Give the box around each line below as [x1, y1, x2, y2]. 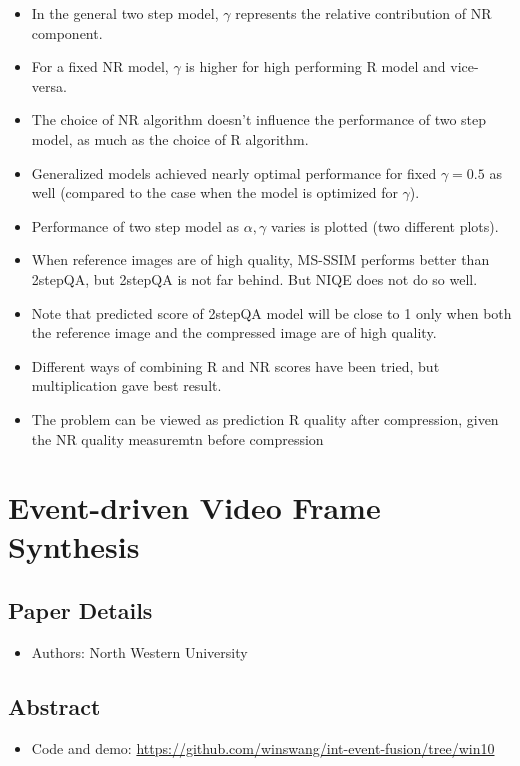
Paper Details [8, 595, 153, 626]
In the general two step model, [31, 3, 219, 23]
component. [31, 22, 103, 43]
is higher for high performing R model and [185, 56, 446, 77]
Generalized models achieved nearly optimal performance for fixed [31, 162, 437, 183]
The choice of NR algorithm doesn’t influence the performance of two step [31, 109, 487, 130]
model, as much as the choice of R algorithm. [31, 128, 309, 149]
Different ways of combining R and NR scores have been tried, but [31, 355, 440, 376]
